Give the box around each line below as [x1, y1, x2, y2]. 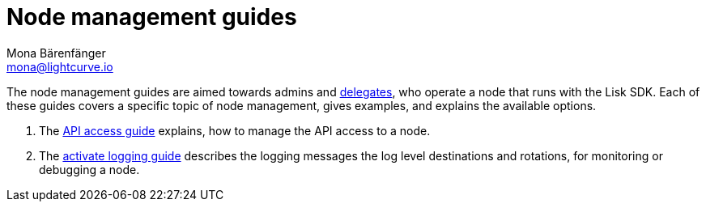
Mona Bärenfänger [6, 45, 106, 60]
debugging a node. [39, 162, 140, 176]
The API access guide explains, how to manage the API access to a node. [39, 123, 431, 138]
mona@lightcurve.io [6, 59, 113, 74]
